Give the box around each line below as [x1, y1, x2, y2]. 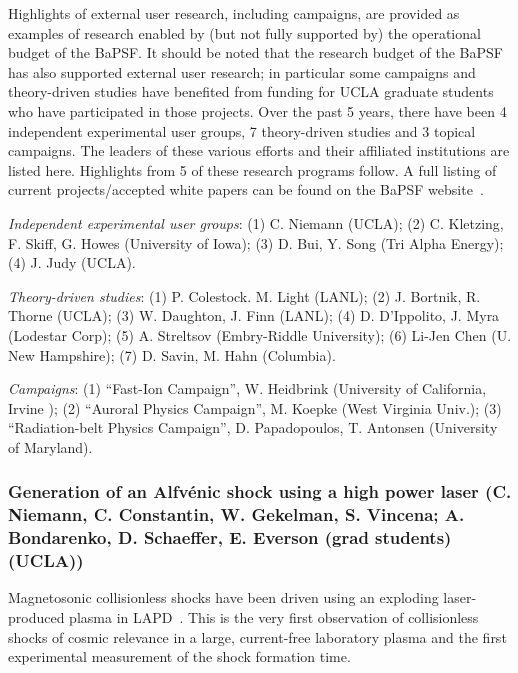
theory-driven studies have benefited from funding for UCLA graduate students [8, 81, 494, 102]
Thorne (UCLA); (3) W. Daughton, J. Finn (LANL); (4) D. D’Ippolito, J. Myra [8, 305, 500, 326]
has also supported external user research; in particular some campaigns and [8, 61, 476, 82]
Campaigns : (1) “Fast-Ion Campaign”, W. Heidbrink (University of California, [8, 378, 487, 399]
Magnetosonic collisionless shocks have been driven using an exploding [8, 587, 439, 608]
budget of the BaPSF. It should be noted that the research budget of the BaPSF [8, 42, 503, 63]
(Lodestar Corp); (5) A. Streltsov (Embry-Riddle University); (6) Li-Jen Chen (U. [8, 324, 512, 345]
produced [8, 607, 65, 628]
